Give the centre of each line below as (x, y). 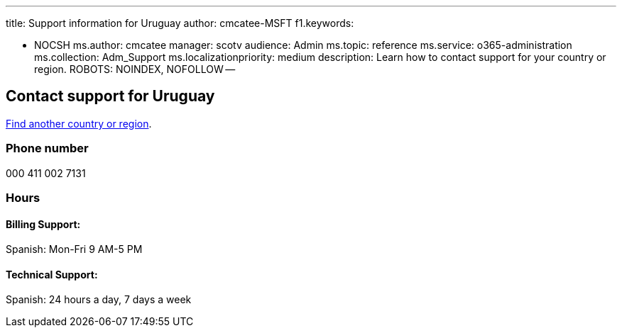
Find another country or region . (79, 123)
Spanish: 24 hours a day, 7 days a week (99, 300)
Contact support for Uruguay (110, 96)
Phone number (47, 148)
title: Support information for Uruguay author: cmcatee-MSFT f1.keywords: (180, 23)
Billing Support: (43, 224)
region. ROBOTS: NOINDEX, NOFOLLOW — (135, 69)
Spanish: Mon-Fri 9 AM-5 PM (74, 249)
